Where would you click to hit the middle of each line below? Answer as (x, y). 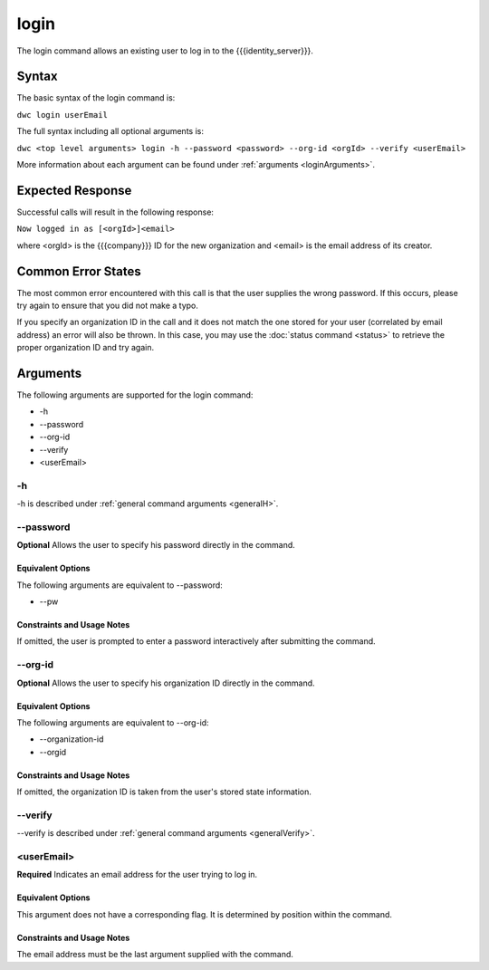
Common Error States (79, 271)
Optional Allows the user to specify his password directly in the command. (156, 545)
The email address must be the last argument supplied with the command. (155, 955)
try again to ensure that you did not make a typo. (108, 305)
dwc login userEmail (62, 115)
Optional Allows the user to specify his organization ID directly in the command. (166, 683)
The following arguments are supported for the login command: (135, 395)
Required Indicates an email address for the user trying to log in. (137, 875)
